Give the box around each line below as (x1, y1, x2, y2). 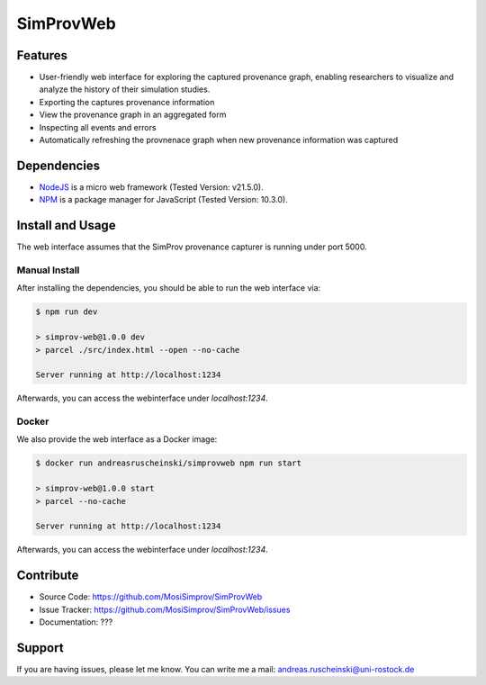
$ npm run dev (35, 307, 98, 317)
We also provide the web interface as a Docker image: (16, 434, 218, 445)
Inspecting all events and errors (39, 122, 157, 132)
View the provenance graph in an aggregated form (39, 109, 227, 121)
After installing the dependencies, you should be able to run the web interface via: (16, 283, 321, 293)
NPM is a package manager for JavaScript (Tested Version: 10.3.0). (39, 194, 288, 205)
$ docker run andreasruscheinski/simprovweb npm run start (35, 458, 301, 468)
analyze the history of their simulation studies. (39, 84, 211, 95)
